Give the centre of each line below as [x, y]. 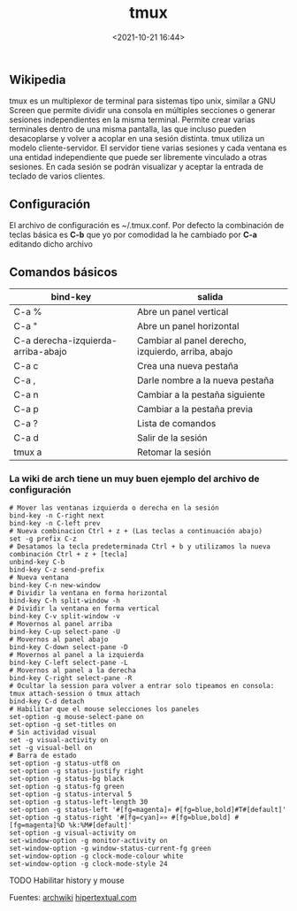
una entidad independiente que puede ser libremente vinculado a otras [138, 157]
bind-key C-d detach [47, 701]
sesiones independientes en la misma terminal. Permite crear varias [132, 120]
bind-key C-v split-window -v [65, 616]
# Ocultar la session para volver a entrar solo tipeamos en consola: [142, 686]
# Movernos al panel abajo [59, 639]
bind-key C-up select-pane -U [65, 632]
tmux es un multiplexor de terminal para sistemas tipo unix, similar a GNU [142, 101]
